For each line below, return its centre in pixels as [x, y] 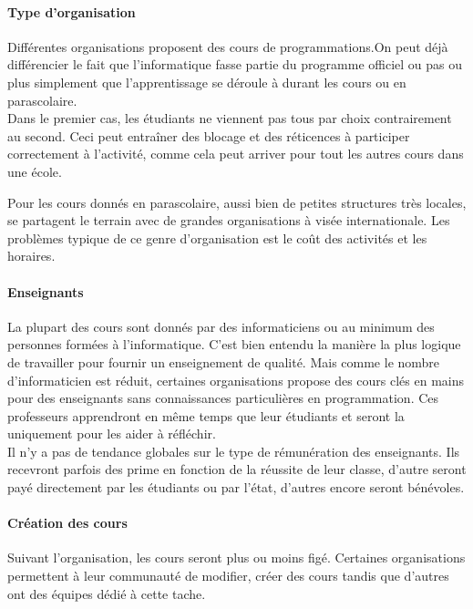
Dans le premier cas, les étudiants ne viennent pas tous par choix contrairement [230, 118]
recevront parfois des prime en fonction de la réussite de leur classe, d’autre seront [237, 469]
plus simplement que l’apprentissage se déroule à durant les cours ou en [207, 82]
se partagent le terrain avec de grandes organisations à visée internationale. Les [229, 220]
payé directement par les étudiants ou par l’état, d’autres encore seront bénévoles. [236, 487]
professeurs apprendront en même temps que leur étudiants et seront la [206, 415]
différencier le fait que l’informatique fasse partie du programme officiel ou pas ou [235, 64]
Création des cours [67, 523]
